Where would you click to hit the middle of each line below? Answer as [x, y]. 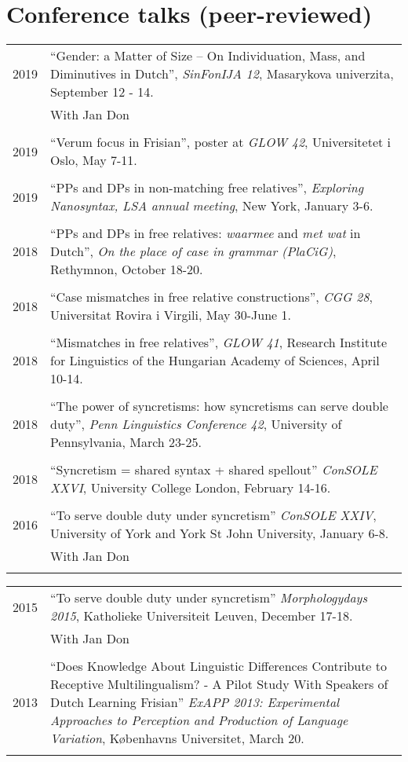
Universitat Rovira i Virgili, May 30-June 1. [171, 315]
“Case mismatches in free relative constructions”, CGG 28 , [211, 297]
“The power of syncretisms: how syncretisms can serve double [219, 406]
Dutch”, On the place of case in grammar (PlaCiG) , [193, 251]
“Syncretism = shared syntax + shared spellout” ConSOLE [214, 470]
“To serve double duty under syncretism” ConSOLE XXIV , [213, 515]
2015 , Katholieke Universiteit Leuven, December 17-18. [202, 616]
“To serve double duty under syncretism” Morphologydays [209, 598]
